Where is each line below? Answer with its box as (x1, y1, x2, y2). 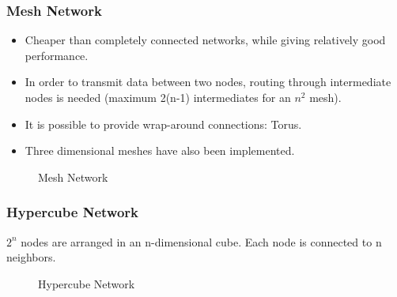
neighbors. (6, 249, 56, 265)
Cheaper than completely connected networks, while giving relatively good (25, 32, 386, 48)
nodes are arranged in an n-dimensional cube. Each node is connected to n (21, 233, 382, 250)
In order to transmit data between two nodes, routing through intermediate (25, 73, 391, 90)
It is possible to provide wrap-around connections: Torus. (25, 115, 302, 132)
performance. (25, 47, 89, 63)
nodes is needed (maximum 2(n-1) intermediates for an (25, 89, 291, 105)
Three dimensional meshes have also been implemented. (25, 142, 295, 159)
